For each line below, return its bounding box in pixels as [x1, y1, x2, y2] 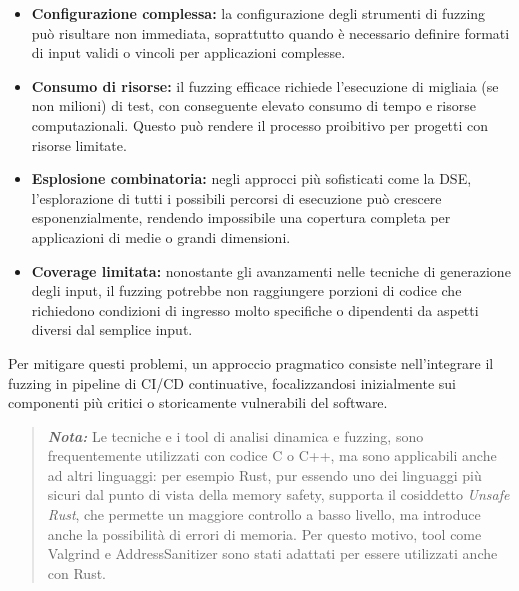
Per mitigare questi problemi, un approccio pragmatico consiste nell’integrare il [8, 352, 494, 373]
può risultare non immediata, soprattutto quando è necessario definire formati [31, 22, 510, 43]
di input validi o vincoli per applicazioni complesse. [31, 42, 346, 63]
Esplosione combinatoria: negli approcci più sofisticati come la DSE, [31, 168, 472, 189]
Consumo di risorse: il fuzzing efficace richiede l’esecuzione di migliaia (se [31, 75, 499, 96]
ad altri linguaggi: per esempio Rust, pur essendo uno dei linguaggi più [47, 464, 482, 485]
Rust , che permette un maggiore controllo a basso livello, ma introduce [47, 504, 481, 525]
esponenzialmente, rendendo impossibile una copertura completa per [31, 207, 451, 228]
